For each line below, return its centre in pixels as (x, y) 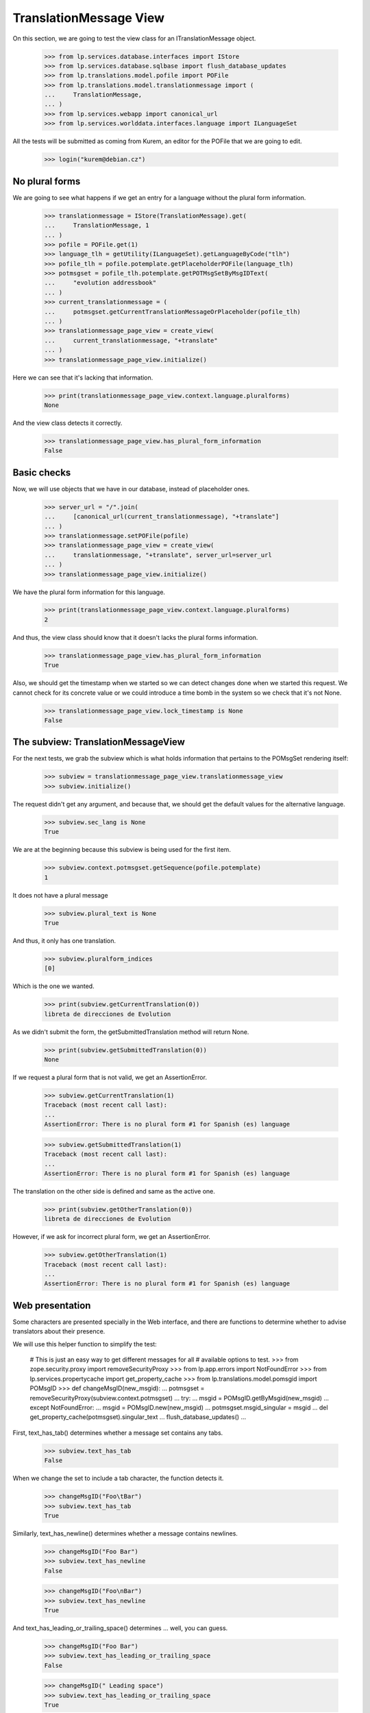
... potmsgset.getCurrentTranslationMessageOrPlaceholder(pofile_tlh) (173, 311)
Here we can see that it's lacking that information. (83, 378)
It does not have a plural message (61, 895)
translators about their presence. (59, 1331)
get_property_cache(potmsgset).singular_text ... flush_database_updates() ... (138, 1417)
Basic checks (42, 472)
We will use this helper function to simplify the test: (85, 1344)
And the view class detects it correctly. (67, 423)
